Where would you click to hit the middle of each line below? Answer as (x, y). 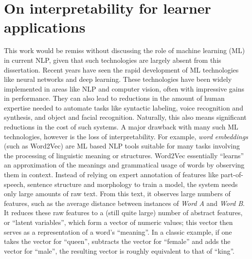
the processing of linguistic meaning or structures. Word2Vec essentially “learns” (124, 155)
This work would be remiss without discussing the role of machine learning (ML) (125, 50)
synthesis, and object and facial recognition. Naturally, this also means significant (125, 117)
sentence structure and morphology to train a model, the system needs (133, 184)
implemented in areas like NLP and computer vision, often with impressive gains (124, 88)
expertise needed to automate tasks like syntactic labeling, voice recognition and (124, 107)
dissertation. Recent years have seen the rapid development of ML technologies (121, 69)
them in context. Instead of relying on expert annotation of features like (111, 175)
